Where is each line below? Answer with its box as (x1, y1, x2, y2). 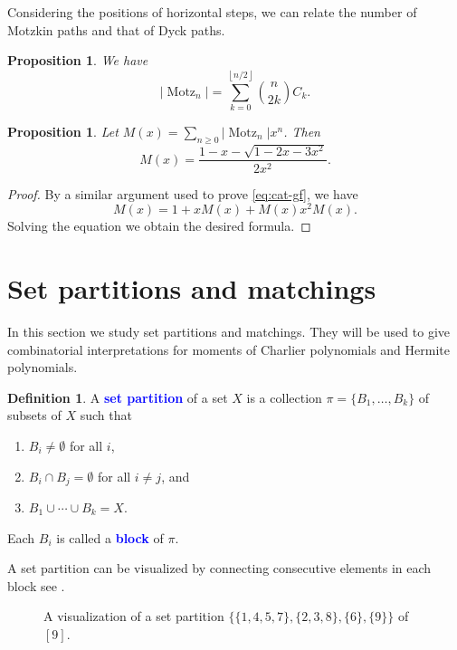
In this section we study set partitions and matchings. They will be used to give (7, 321, 450, 340)
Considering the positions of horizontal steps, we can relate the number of (7, 3, 417, 21)
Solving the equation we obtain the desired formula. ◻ (7, 216, 311, 235)
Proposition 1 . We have (7, 51, 148, 70)
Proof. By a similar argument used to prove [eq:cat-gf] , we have (7, 184, 358, 203)
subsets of (7, 406, 62, 425)
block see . (7, 576, 65, 595)
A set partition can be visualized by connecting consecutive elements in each (7, 559, 432, 578)
